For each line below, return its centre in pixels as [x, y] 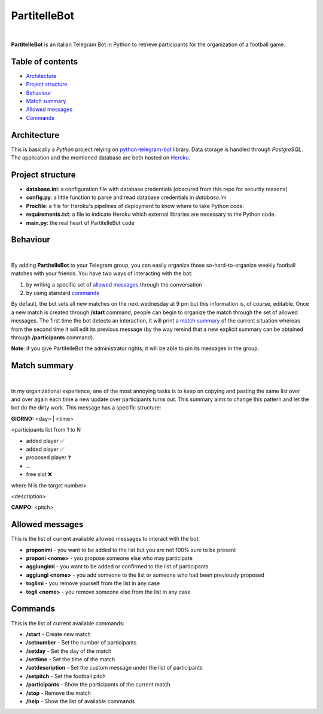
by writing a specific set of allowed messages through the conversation [114, 284]
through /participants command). [53, 337]
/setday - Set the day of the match [69, 651]
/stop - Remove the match [58, 693]
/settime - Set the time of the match [71, 659]
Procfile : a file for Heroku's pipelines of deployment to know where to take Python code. [135, 206]
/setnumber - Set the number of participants [81, 643]
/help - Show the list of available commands [80, 701]
